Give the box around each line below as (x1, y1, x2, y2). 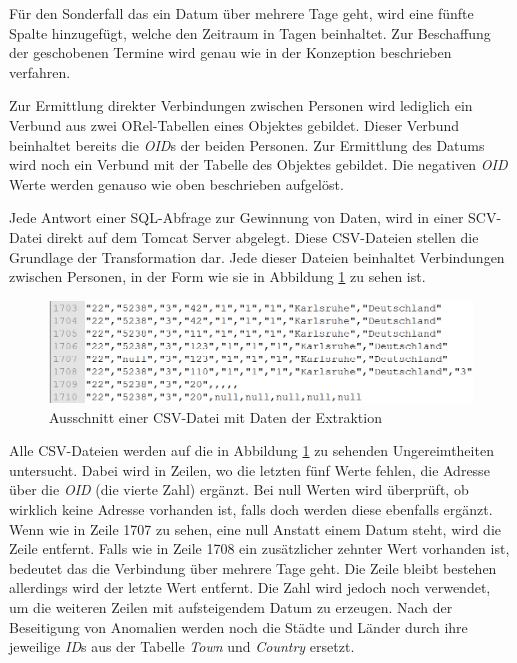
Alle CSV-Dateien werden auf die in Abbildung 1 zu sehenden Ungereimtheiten (9, 440, 494, 461)
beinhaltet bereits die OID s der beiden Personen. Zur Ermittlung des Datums (9, 134, 485, 155)
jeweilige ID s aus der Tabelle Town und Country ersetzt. (9, 636, 355, 657)
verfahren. (9, 61, 71, 82)
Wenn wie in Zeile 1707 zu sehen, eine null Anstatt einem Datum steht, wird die (9, 518, 501, 539)
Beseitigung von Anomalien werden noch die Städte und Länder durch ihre (9, 616, 468, 637)
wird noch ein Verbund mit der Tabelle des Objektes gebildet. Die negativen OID (9, 154, 508, 175)
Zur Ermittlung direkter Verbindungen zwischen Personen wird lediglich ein (9, 95, 473, 116)
